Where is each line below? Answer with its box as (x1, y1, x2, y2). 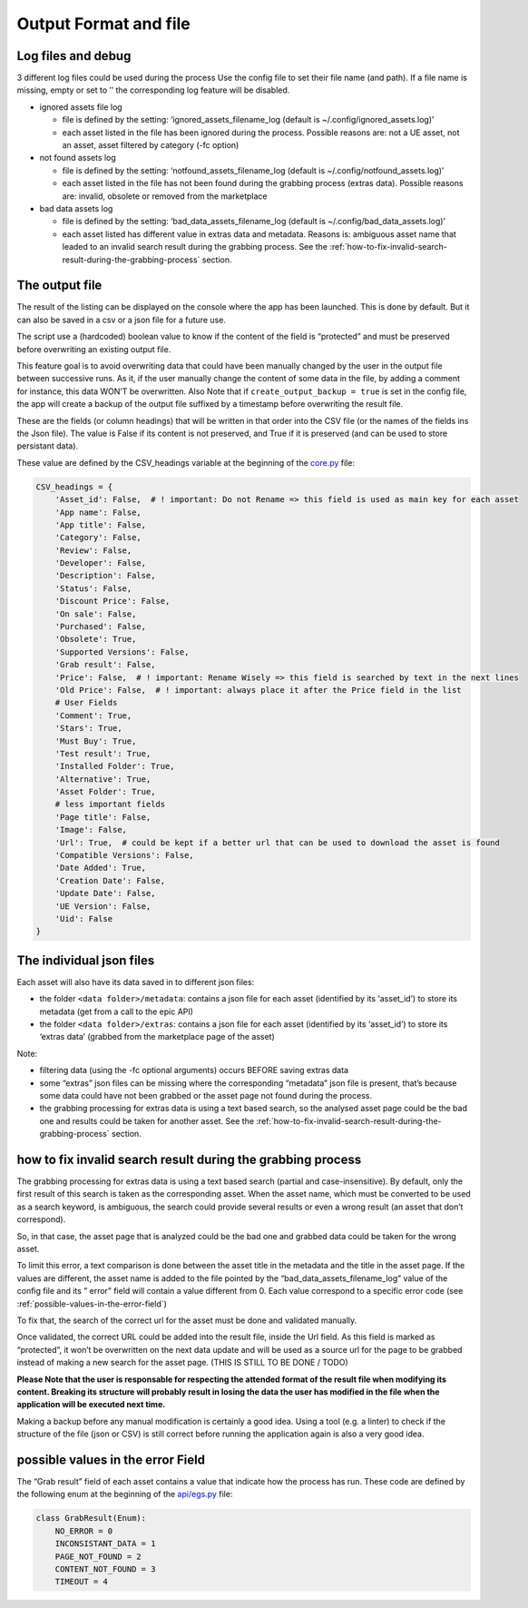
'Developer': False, (54, 558, 147, 568)
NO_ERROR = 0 (54, 1525, 113, 1536)
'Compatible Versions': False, (54, 850, 194, 861)
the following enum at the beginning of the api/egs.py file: (16, 1489, 233, 1500)
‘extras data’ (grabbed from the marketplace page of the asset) (39, 1031, 276, 1042)
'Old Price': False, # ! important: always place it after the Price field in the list (54, 685, 462, 695)
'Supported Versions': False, (54, 646, 190, 657)
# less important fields (54, 799, 166, 810)
